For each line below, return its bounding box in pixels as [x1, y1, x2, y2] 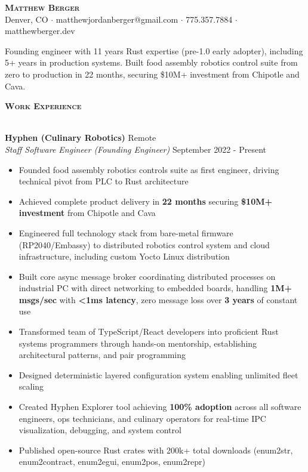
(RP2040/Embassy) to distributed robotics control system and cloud [19, 238, 270, 251]
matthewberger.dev [5, 24, 75, 37]
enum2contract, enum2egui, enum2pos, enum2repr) [19, 455, 205, 468]
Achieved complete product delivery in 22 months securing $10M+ [19, 195, 272, 207]
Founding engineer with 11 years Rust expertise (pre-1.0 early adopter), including [5, 44, 303, 57]
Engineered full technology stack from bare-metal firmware [19, 226, 233, 239]
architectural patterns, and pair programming [19, 348, 186, 361]
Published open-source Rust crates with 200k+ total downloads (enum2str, [19, 443, 293, 456]
